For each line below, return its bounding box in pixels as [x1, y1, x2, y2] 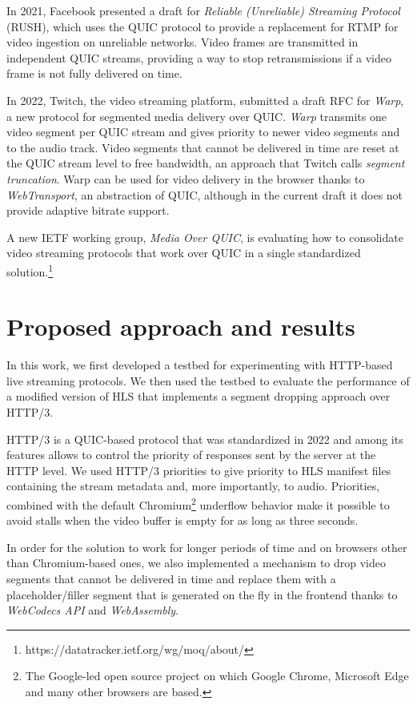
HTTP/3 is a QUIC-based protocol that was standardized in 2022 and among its [6, 430, 403, 447]
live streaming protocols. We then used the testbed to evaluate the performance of [6, 372, 410, 389]
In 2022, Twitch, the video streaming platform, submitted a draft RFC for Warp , [6, 91, 404, 108]
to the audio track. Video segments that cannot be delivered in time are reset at [6, 139, 399, 155]
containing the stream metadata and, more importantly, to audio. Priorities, [6, 477, 380, 494]
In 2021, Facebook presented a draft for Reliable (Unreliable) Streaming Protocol [6, 2, 400, 18]
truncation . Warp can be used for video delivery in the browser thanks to [6, 170, 365, 187]
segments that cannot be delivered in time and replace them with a [6, 570, 336, 587]
